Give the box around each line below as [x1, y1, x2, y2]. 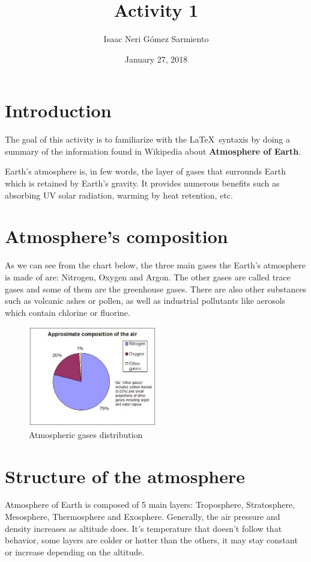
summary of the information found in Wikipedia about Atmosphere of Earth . [5, 144, 301, 157]
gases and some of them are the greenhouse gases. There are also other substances [5, 282, 307, 295]
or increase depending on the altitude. [5, 545, 145, 558]
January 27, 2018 [124, 52, 188, 65]
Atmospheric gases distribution [29, 428, 143, 440]
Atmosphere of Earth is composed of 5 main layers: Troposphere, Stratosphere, [5, 498, 295, 511]
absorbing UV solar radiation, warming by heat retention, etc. [5, 188, 233, 201]
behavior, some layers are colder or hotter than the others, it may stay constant [5, 534, 298, 546]
